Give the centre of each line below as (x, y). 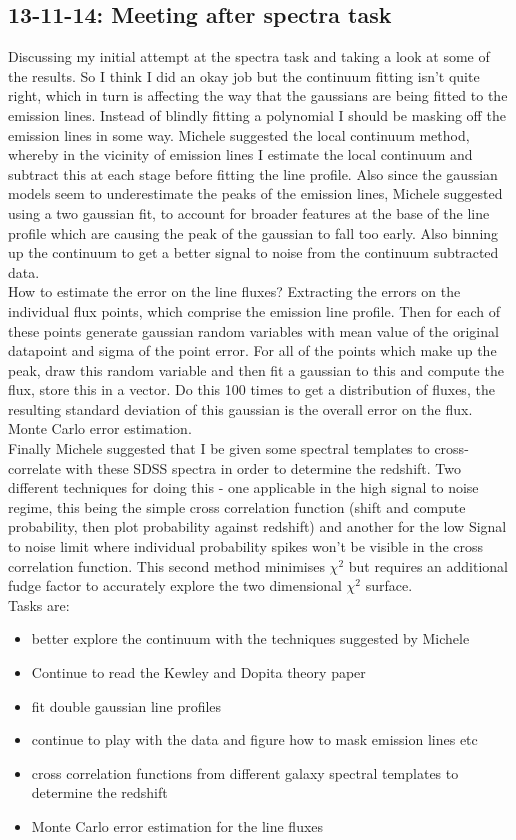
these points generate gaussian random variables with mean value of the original (253, 330)
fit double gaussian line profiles (126, 705)
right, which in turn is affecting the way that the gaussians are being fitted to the (258, 95)
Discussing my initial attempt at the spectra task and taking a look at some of (249, 56)
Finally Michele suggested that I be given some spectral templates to (219, 448)
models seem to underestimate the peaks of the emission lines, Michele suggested (255, 193)
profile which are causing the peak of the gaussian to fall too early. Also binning (253, 232)
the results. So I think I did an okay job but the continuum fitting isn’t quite (244, 75)
